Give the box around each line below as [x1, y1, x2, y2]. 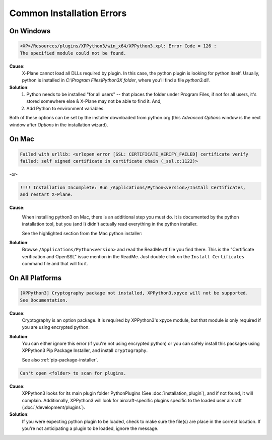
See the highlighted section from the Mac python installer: [22, 230, 143, 236]
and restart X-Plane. [20, 192, 74, 197]
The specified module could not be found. [20, 50, 126, 56]
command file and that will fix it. [22, 261, 88, 267]
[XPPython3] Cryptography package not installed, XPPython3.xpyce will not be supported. [20, 290, 249, 296]
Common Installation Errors [9, 8, 127, 19]
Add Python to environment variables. [26, 105, 105, 111]
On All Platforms [9, 273, 62, 282]
